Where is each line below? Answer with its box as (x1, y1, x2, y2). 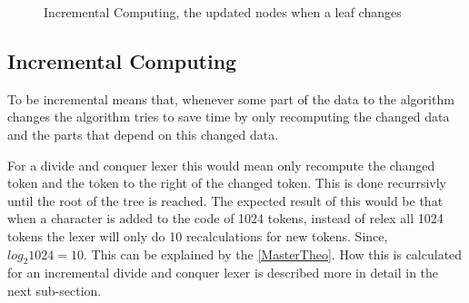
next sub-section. (7, 280, 102, 299)
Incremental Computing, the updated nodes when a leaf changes (44, 3, 402, 21)
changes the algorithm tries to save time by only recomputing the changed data (7, 107, 450, 126)
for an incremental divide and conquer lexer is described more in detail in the (7, 263, 439, 282)
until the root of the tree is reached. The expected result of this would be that (7, 191, 444, 210)
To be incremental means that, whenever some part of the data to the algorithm (7, 89, 454, 108)
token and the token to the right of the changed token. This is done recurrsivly (7, 173, 446, 192)
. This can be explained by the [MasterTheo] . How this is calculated (84, 244, 463, 263)
